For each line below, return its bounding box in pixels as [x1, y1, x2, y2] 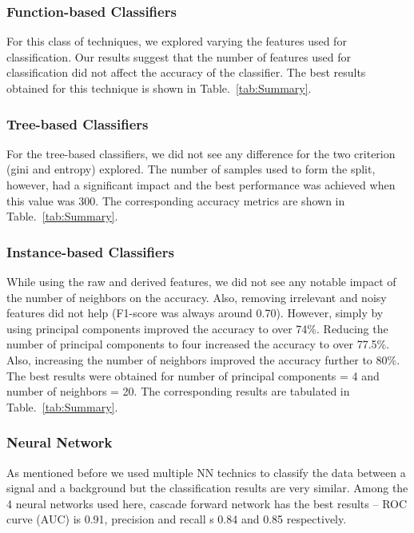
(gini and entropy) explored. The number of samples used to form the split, [6, 161, 376, 177]
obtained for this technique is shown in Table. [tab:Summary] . [6, 80, 312, 96]
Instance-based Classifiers [6, 241, 174, 261]
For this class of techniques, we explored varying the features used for [6, 33, 347, 50]
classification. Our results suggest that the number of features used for [6, 48, 351, 65]
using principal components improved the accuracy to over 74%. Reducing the [6, 320, 388, 336]
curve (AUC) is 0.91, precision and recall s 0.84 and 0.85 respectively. [6, 511, 347, 527]
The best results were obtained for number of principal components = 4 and [6, 367, 380, 384]
